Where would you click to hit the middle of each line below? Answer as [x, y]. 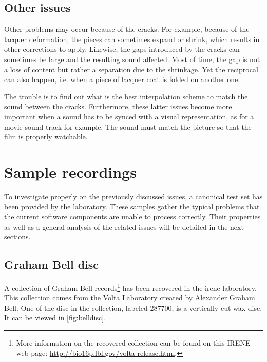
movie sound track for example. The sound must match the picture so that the [128, 126]
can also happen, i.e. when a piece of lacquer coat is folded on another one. [122, 79]
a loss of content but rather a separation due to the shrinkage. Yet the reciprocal [131, 69]
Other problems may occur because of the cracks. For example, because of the [127, 29]
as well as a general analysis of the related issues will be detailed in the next [124, 226]
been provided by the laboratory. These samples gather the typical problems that [132, 206]
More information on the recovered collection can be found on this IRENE [133, 343]
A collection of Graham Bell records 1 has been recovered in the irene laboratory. [130, 287]
